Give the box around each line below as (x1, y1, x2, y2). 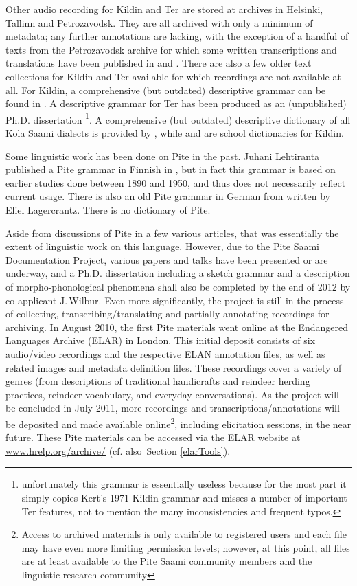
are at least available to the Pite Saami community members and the (21, 554, 312, 568)
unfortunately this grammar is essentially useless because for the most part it (21, 477, 347, 491)
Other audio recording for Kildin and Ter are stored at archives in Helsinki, (5, 2, 323, 16)
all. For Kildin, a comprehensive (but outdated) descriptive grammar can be (5, 82, 326, 97)
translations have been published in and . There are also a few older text (5, 56, 312, 70)
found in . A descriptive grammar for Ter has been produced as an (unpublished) (5, 96, 347, 111)
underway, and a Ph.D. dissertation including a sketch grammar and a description (5, 266, 350, 280)
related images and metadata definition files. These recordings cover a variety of (5, 360, 342, 374)
